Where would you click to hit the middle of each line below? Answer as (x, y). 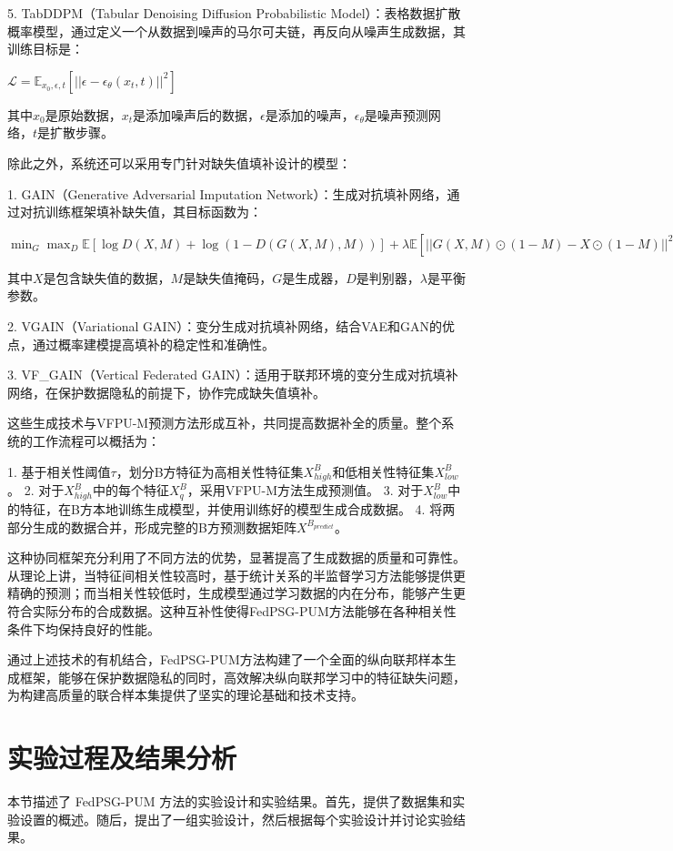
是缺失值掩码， (228, 277)
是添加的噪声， (310, 114)
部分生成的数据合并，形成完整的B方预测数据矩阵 (152, 527)
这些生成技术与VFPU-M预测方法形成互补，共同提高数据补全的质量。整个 (225, 423)
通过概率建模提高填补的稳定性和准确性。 (153, 344)
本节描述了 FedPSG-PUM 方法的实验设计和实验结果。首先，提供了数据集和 (230, 801)
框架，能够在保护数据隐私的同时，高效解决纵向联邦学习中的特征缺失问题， (242, 677)
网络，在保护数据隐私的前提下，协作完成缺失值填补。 (166, 392)
